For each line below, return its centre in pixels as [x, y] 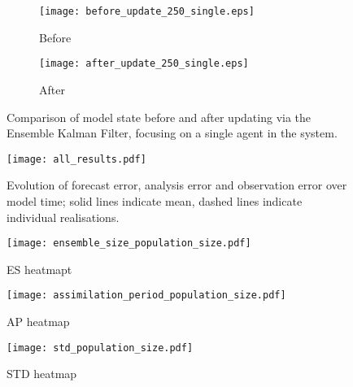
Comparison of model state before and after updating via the [159, 117]
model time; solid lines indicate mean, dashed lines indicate [155, 200]
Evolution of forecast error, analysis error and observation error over [177, 185]
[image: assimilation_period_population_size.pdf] [146, 296]
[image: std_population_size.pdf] [100, 348]
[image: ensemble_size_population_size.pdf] [129, 244]
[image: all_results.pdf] [76, 159]
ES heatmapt [39, 269]
